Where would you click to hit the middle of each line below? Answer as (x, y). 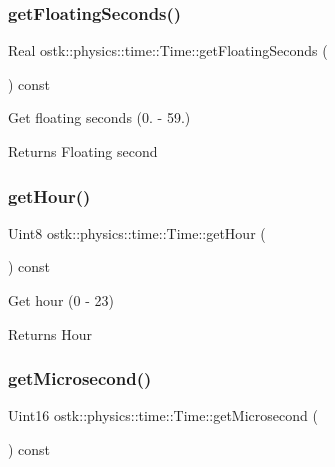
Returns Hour (50, 333)
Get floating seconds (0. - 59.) (99, 117)
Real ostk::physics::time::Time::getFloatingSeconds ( (168, 50)
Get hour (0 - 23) (61, 300)
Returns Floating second (83, 151)
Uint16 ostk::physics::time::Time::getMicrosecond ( (163, 415)
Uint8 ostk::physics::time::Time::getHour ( (137, 232)
